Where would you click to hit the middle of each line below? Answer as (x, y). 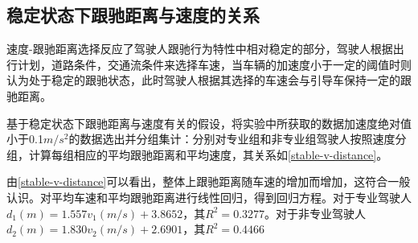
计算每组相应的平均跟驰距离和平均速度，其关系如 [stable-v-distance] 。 (208, 154)
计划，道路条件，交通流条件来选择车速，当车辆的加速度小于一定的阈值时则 (214, 64)
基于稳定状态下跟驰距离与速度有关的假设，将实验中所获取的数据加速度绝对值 (209, 123)
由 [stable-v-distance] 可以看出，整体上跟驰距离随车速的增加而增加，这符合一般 (209, 181)
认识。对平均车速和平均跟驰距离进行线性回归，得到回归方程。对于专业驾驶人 (209, 197)
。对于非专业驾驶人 (316, 213)
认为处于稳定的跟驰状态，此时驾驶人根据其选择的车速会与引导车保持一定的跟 (209, 80)
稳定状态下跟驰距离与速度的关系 (133, 15)
